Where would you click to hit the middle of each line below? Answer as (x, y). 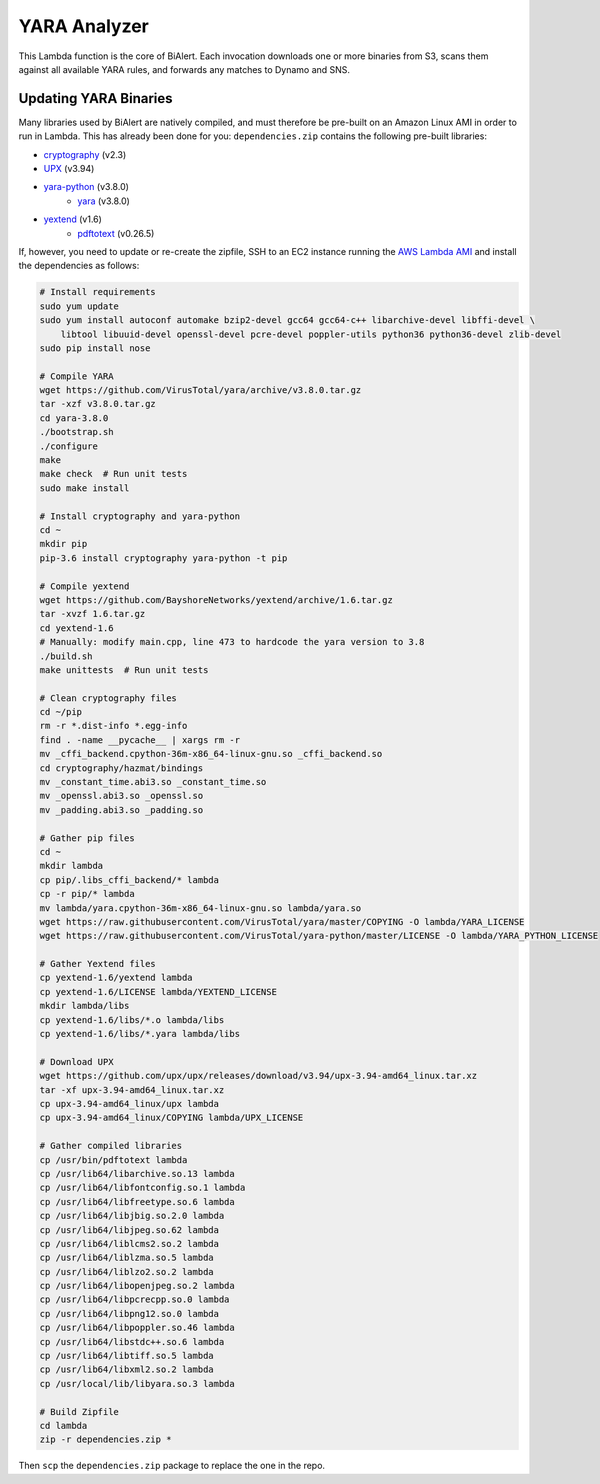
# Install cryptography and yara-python (139, 516)
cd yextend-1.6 (76, 628)
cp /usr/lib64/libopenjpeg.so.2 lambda (137, 1286)
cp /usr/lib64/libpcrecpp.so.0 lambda (134, 1299)
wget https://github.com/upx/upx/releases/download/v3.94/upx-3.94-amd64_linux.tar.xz (258, 1076)
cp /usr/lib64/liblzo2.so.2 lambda (126, 1271)
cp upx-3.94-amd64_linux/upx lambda (129, 1103)
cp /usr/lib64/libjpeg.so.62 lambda (129, 1229)
